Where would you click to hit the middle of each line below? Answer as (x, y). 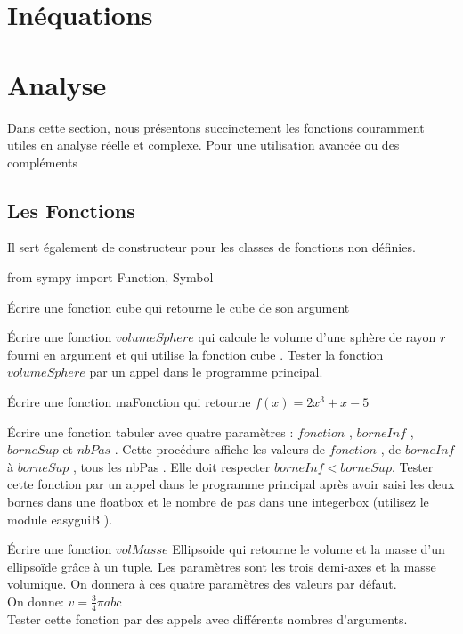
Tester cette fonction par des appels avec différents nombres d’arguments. (207, 618)
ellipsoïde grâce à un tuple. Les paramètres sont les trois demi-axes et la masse (222, 566)
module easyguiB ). (60, 519)
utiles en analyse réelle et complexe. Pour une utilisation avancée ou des (203, 145)
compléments (43, 162)
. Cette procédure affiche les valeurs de (220, 449)
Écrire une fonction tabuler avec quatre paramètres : (150, 431)
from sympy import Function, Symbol (110, 277)
